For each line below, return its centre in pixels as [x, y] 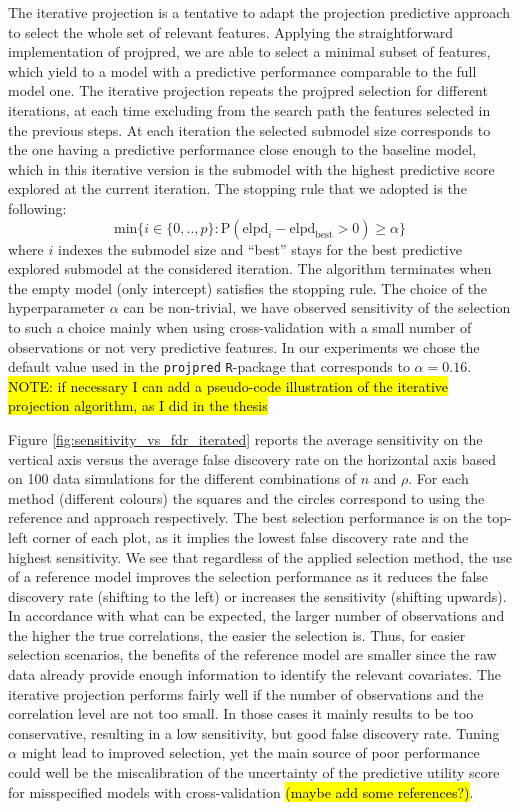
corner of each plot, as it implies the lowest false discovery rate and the [250, 536]
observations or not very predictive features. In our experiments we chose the [244, 346]
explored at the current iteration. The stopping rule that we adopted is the [237, 188]
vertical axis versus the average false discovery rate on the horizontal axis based [252, 458]
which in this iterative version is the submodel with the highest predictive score [251, 168]
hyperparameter [56, 307]
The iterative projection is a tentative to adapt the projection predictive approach [259, 12]
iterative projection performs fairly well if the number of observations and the [246, 693]
